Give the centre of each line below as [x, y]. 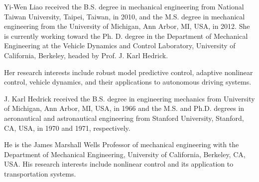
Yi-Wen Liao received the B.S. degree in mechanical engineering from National [124, 6]
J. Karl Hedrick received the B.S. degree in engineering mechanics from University [129, 98]
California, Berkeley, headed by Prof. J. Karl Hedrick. [86, 55]
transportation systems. [40, 173]
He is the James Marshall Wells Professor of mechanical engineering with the [122, 144]
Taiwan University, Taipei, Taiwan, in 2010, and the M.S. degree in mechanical [125, 16]
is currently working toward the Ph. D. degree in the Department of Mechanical [126, 36]
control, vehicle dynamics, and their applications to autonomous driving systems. [128, 82]
